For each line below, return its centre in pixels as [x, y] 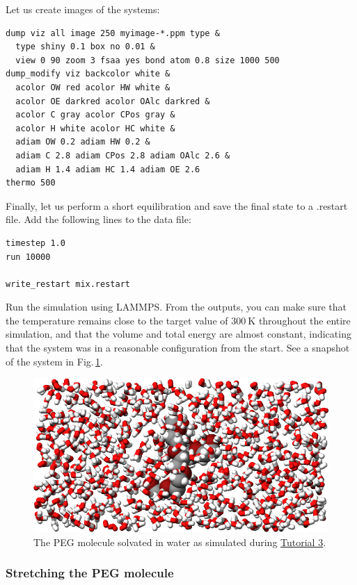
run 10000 [28, 257]
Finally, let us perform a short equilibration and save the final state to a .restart [177, 205]
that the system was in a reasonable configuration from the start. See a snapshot [178, 348]
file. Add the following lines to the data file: [98, 219]
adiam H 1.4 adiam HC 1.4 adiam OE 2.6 [108, 169]
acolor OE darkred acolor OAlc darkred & [113, 101]
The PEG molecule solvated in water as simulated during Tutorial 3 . [180, 542]
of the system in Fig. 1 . [54, 361]
